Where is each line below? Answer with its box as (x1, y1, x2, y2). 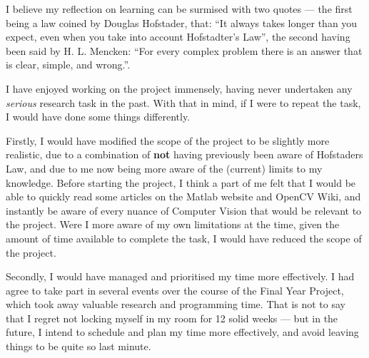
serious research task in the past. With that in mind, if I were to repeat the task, (6, 95, 361, 110)
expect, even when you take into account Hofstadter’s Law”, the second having (6, 29, 350, 44)
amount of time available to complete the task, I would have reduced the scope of (6, 230, 362, 245)
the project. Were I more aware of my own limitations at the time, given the (6, 217, 340, 232)
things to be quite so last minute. (6, 339, 151, 354)
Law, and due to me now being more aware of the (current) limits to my (6, 160, 323, 175)
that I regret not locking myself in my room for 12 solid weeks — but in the (6, 310, 338, 325)
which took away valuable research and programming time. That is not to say (6, 297, 345, 312)
